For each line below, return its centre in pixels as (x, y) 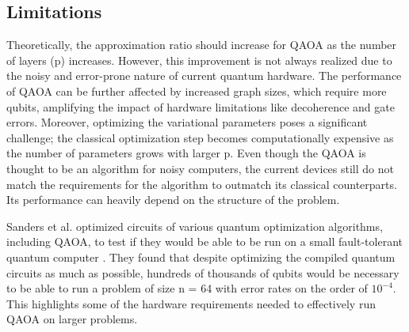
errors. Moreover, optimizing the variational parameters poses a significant (187, 122)
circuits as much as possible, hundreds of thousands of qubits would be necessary (203, 272)
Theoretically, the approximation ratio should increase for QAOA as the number (202, 45)
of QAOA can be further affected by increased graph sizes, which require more (197, 91)
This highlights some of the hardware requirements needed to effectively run (191, 303)
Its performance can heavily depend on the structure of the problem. (173, 200)
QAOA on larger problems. (72, 319)
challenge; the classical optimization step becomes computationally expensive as (200, 137)
